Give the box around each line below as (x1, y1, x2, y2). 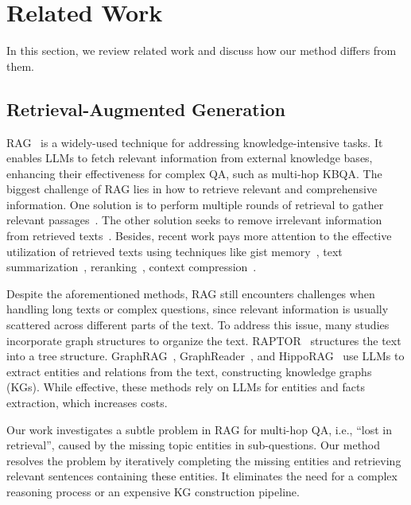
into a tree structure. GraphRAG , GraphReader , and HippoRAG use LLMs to (6, 348, 405, 364)
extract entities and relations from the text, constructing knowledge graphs (6, 363, 372, 379)
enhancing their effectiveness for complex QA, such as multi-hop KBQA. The (6, 165, 382, 181)
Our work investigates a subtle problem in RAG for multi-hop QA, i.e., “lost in (6, 421, 392, 437)
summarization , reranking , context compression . (6, 258, 257, 275)
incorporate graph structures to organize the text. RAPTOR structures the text (6, 332, 401, 348)
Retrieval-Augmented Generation (6, 96, 285, 121)
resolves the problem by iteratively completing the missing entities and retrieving (6, 452, 401, 468)
